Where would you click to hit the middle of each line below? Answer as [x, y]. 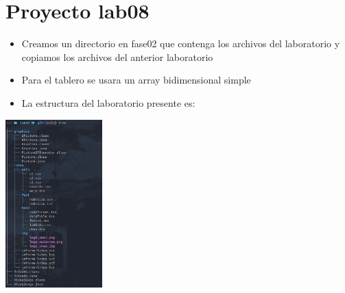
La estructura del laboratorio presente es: [108, 102]
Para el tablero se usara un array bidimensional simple [136, 80]
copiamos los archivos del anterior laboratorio [117, 56]
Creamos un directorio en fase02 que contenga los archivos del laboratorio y [181, 43]
